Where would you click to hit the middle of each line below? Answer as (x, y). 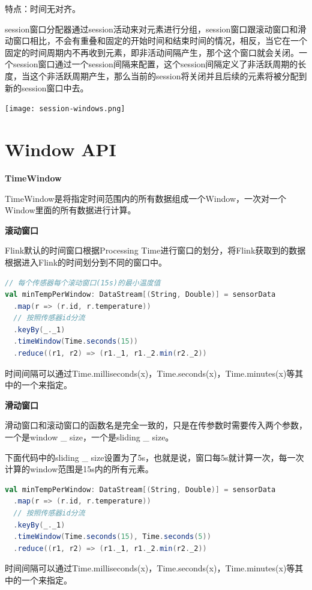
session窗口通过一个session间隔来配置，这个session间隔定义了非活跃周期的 (155, 64)
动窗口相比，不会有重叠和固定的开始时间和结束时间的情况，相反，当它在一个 (156, 41)
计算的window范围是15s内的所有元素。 (79, 469)
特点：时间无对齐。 (43, 8)
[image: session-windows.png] (65, 109)
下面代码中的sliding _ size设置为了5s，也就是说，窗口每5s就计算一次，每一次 (154, 457)
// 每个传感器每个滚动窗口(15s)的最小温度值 (83, 283)
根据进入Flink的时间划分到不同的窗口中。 (86, 262)
